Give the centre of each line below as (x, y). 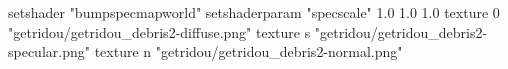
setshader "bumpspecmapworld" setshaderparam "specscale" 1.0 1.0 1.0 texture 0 (254, 12)
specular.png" (49, 51)
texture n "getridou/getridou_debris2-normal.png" (248, 51)
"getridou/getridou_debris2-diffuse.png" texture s (159, 31)
